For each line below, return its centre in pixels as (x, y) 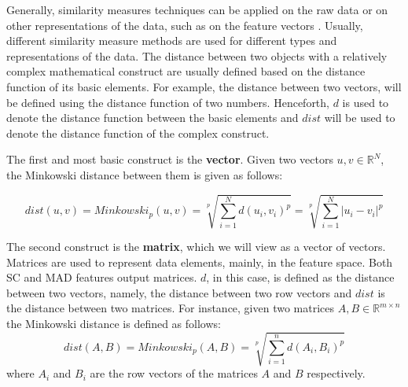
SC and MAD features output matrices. (102, 277)
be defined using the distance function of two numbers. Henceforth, (168, 102)
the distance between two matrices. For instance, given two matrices (171, 308)
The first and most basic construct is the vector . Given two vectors (170, 159)
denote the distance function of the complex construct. (138, 133)
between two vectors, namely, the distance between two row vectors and (179, 292)
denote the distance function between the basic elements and (153, 118)
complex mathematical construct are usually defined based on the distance (186, 71)
